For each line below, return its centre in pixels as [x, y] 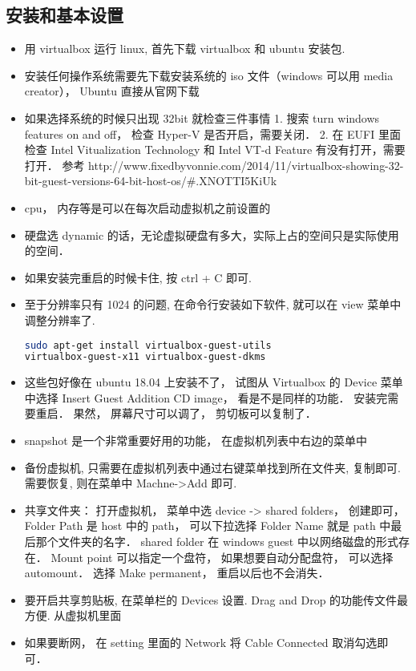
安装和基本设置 [65, 15]
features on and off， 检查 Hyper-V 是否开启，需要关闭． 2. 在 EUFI [200, 133]
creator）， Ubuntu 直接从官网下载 [112, 91]
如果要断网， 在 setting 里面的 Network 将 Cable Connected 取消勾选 [201, 642]
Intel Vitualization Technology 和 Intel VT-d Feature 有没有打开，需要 [228, 150]
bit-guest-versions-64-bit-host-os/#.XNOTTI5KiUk [151, 181]
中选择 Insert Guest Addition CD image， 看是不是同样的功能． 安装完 [206, 397]
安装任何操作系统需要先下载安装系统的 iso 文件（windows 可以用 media [209, 75]
